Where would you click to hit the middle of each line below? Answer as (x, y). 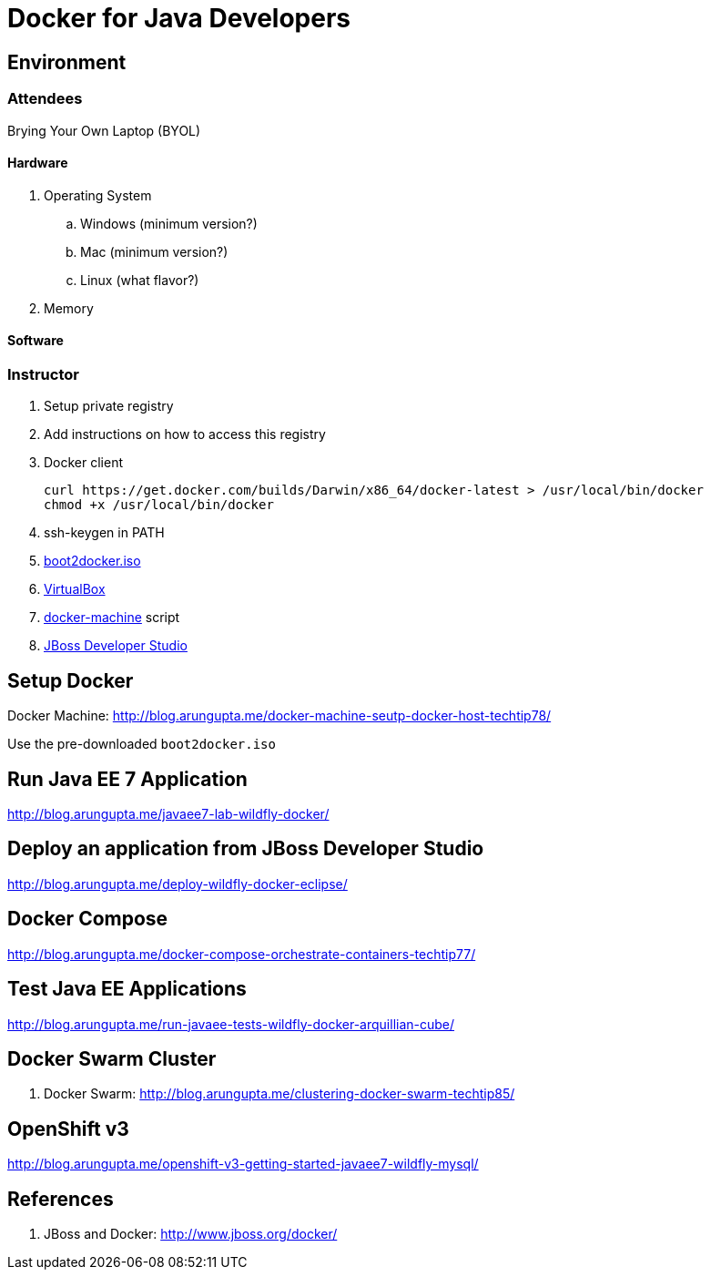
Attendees (45, 99)
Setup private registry (109, 406)
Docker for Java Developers (179, 18)
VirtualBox (75, 589)
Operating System (98, 195)
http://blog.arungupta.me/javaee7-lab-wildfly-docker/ (168, 814)
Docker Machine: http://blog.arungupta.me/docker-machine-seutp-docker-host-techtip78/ (279, 716)
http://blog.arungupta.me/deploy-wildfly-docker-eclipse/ (178, 884)
